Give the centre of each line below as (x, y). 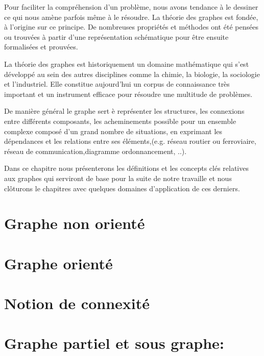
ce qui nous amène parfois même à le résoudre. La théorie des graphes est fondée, (131, 17)
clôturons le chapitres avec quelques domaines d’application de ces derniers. (122, 188)
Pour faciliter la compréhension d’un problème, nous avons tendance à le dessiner (131, 7)
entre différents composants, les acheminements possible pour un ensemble (120, 121)
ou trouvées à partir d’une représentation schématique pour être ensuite (116, 36)
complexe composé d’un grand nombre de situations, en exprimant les (113, 131)
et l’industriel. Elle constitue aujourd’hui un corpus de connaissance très (117, 84)
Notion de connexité (77, 303)
